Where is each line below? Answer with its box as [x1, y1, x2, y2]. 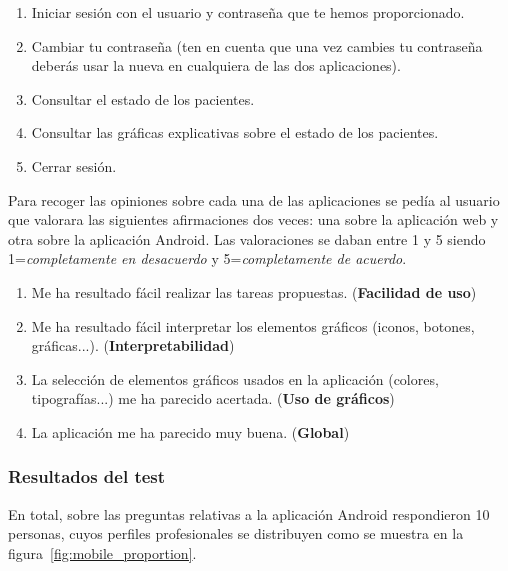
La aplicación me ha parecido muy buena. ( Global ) [31, 421, 350, 442]
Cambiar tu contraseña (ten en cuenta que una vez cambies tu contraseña [31, 35, 483, 56]
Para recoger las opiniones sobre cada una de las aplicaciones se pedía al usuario [8, 189, 500, 210]
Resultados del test [8, 464, 166, 489]
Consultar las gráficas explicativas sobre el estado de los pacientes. [31, 122, 439, 143]
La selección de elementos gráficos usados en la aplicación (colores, [31, 368, 439, 389]
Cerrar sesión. [31, 155, 117, 176]
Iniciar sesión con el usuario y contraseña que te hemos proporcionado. [31, 2, 465, 22]
